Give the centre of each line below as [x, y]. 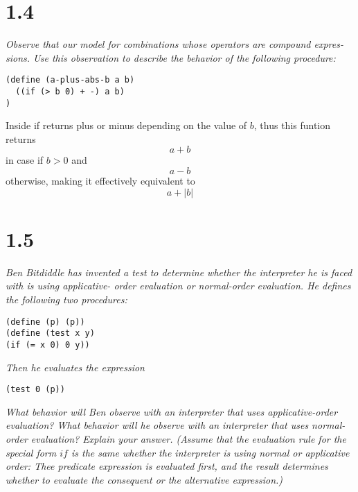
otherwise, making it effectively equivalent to [100, 181]
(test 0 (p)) [35, 390]
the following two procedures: [66, 299]
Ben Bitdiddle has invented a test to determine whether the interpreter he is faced [179, 272]
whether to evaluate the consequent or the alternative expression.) [144, 479]
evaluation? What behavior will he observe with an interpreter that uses [157, 425]
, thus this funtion [292, 125]
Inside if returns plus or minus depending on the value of [126, 125]
